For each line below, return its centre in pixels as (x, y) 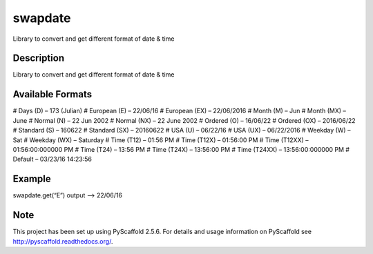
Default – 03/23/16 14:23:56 (52, 159)
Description (39, 58)
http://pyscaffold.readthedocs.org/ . (63, 241)
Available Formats (52, 94)
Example (32, 179)
